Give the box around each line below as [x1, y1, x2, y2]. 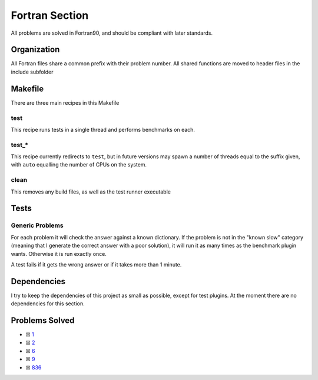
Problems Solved [11, 315, 75, 325]
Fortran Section [11, 9, 89, 22]
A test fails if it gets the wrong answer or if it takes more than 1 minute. [11, 261, 182, 268]
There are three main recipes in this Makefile [11, 99, 120, 106]
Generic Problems [11, 221, 64, 229]
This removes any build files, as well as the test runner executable [11, 188, 171, 195]
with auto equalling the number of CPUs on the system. [11, 161, 147, 168]
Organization [11, 45, 60, 55]
